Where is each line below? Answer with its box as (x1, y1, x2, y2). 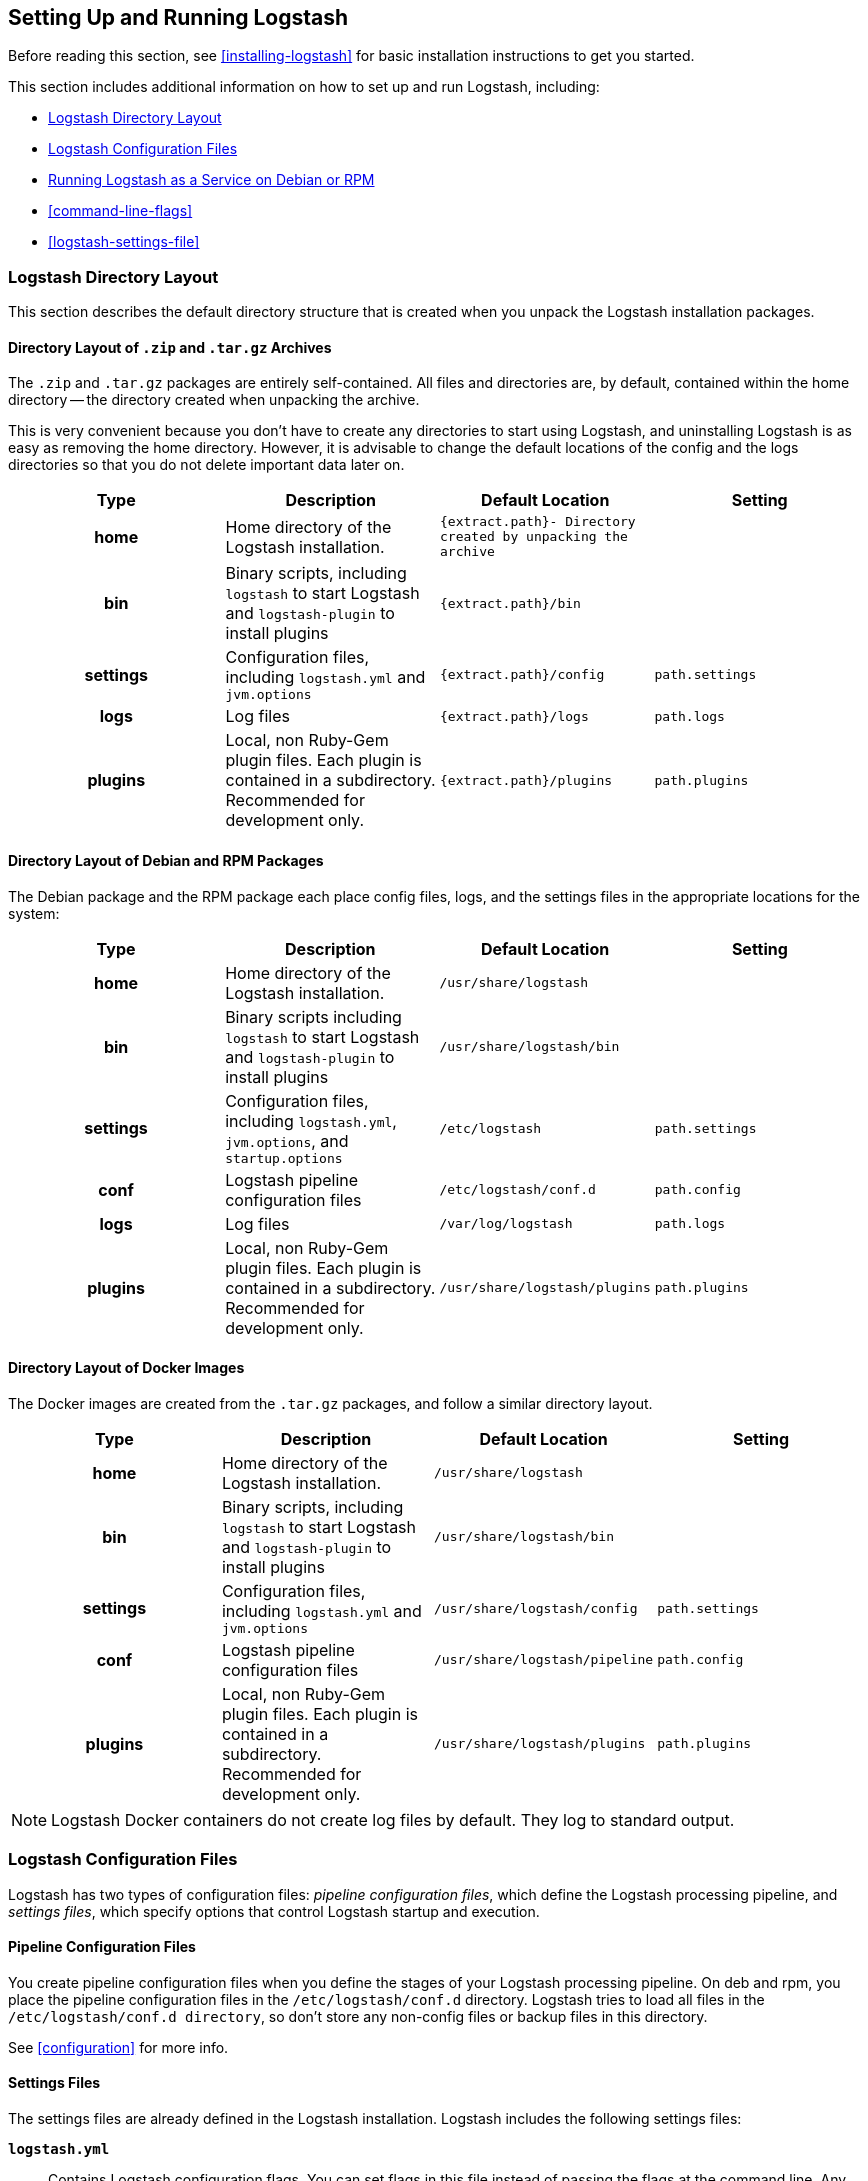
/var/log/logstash (439, 1216, 573, 1232)
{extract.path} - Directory (440, 514, 636, 530)
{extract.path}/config (440, 667, 605, 683)
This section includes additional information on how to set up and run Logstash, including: (8, 78, 600, 96)
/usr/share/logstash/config (434, 1600, 638, 1616)
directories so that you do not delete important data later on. (8, 456, 405, 474)
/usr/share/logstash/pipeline (434, 1652, 654, 1668)
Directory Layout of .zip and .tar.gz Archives (8, 338, 332, 356)
